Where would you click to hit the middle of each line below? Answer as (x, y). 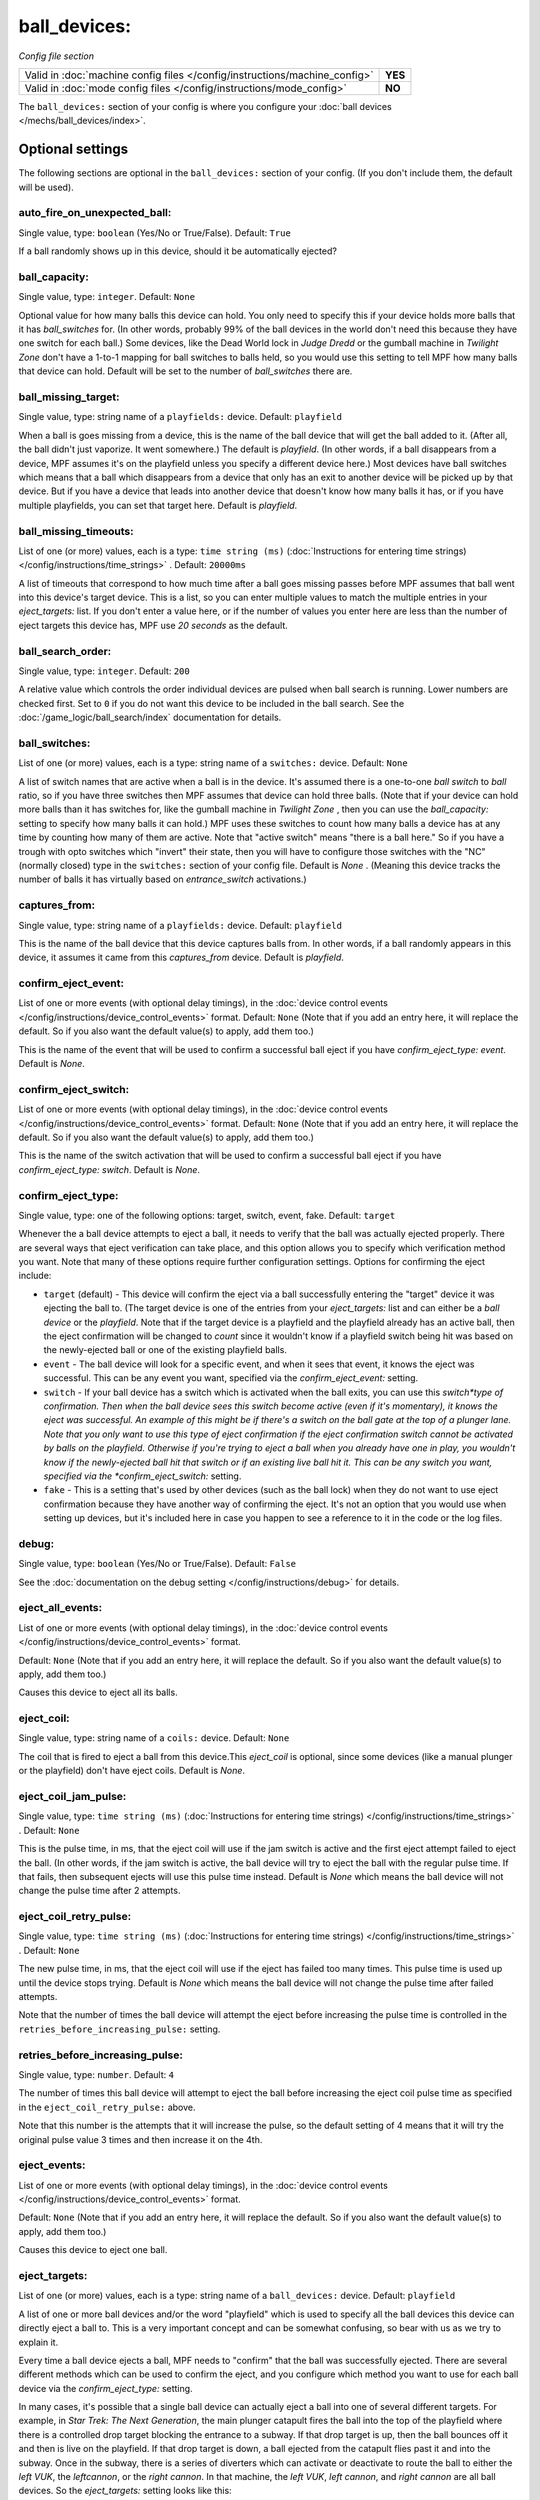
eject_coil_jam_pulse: (72, 1796)
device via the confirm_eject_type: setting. (106, 2388)
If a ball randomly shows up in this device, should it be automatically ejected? (177, 251)
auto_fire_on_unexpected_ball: (95, 213)
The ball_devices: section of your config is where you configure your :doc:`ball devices (205, 106)
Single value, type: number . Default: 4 (96, 2074)
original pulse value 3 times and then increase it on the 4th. (140, 2139)
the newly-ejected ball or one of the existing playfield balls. (165, 1350)
